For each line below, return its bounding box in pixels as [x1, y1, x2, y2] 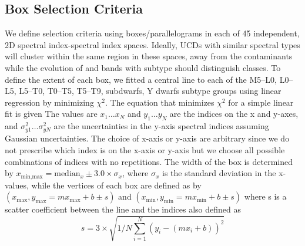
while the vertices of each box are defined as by [31, 178, 202, 191]
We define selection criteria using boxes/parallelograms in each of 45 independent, [5, 27, 300, 39]
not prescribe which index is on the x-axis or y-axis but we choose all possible [5, 143, 285, 156]
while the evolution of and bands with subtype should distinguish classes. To [5, 61, 281, 73]
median [54, 170, 81, 178]
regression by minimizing [5, 96, 94, 108]
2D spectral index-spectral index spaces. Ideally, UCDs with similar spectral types [5, 38, 300, 50]
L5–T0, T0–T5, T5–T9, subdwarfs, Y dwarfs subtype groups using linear [19, 85, 281, 97]
